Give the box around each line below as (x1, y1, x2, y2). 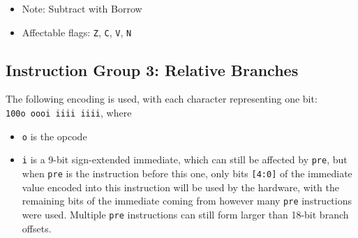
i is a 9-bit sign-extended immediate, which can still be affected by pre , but (22, 152, 348, 167)
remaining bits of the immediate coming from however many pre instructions (22, 193, 352, 208)
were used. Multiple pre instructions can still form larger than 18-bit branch (22, 207, 349, 221)
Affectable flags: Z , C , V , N (22, 24, 132, 39)
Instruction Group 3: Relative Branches (6, 59, 299, 80)
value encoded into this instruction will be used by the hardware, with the (22, 179, 339, 194)
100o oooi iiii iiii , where (6, 105, 132, 120)
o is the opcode (22, 128, 87, 143)
